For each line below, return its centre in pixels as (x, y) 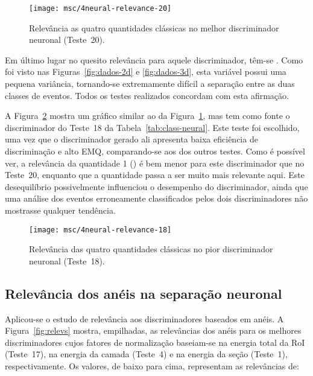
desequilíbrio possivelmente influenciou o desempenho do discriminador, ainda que (156, 186)
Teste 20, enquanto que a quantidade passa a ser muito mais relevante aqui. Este (155, 175)
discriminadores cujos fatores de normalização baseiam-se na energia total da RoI (155, 342)
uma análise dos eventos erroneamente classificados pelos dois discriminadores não (156, 198)
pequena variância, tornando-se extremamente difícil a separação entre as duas (150, 84)
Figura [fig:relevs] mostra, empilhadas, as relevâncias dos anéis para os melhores (153, 330)
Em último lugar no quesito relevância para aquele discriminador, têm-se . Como (154, 59)
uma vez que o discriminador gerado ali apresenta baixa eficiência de (131, 139)
